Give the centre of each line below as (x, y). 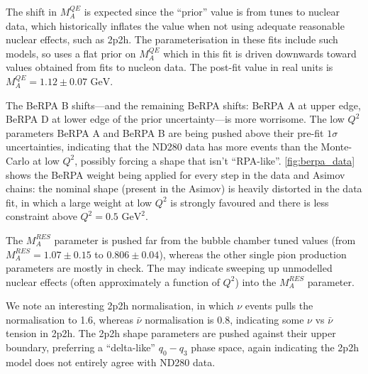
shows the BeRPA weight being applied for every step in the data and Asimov (175, 174)
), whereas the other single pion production (253, 254)
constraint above (41, 216)
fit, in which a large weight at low (79, 202)
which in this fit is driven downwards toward (260, 53)
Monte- (336, 147)
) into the (256, 281)
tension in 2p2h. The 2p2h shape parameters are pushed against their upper (171, 333)
